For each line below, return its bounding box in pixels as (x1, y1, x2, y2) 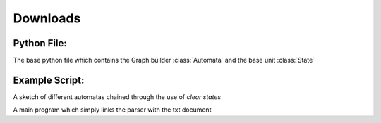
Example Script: (13, 74, 85, 86)
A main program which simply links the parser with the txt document (13, 105, 212, 114)
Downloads (13, 11, 81, 26)
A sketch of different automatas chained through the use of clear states (13, 92, 222, 101)
